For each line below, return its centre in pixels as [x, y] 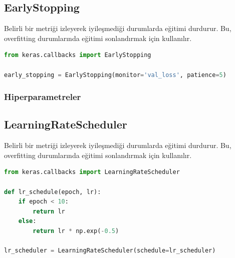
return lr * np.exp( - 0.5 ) [76, 231]
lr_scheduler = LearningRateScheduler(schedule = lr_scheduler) [110, 251]
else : [27, 221]
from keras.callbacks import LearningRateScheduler [92, 172]
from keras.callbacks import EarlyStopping [78, 55]
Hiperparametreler [43, 97]
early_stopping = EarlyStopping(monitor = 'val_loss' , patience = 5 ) [115, 75]
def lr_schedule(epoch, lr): [53, 192]
